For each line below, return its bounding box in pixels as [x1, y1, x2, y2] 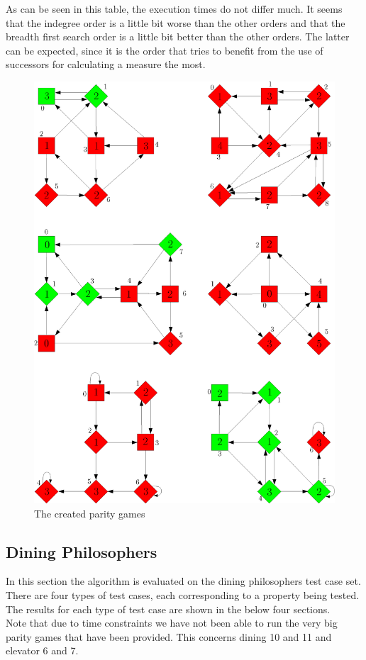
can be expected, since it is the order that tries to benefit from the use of [6, 43, 323, 57]
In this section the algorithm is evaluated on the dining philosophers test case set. [6, 574, 361, 588]
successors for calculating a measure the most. [6, 57, 206, 72]
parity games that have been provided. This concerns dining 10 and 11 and [6, 629, 332, 644]
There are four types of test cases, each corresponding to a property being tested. [6, 587, 360, 602]
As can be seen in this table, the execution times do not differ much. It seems [6, 1, 343, 16]
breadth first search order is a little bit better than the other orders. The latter [6, 29, 350, 44]
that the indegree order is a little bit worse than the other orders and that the [6, 15, 345, 30]
